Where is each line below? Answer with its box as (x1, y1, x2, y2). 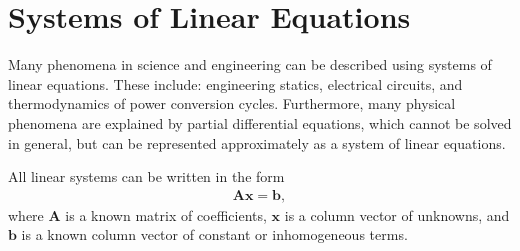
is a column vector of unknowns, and (284, 204, 510, 225)
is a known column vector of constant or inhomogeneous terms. (21, 224, 408, 245)
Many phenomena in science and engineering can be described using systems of (8, 54, 492, 75)
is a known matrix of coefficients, (65, 204, 267, 225)
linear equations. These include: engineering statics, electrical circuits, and (8, 73, 463, 94)
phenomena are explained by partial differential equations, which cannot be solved (8, 112, 512, 133)
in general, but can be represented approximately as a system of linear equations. (8, 132, 506, 153)
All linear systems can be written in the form (8, 166, 285, 187)
